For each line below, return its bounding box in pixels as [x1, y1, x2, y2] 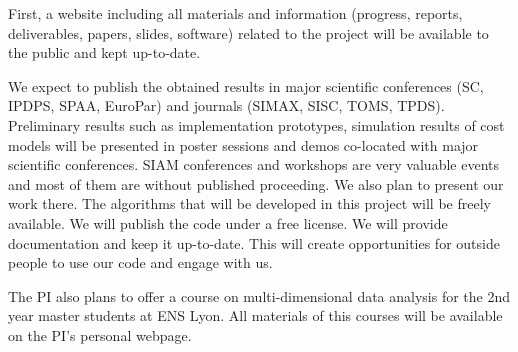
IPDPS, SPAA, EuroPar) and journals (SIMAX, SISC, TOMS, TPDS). [8, 95, 445, 116]
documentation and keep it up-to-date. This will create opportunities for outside [8, 232, 500, 253]
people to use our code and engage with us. [8, 252, 273, 273]
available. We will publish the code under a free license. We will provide [8, 212, 448, 233]
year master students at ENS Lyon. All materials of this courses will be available [8, 305, 503, 326]
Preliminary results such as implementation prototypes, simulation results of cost [8, 114, 505, 135]
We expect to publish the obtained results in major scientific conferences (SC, [8, 75, 484, 96]
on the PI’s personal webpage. [8, 324, 192, 345]
